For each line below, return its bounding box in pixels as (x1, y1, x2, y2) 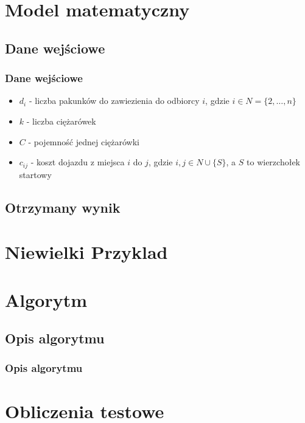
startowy (19, 168, 52, 181)
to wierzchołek (247, 156, 300, 168)
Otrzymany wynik (5, 198, 121, 216)
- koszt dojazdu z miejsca (30, 156, 125, 168)
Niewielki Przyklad (5, 239, 168, 264)
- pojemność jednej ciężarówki (28, 135, 139, 148)
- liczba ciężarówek (26, 114, 96, 127)
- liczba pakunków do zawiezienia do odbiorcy (29, 94, 200, 107)
